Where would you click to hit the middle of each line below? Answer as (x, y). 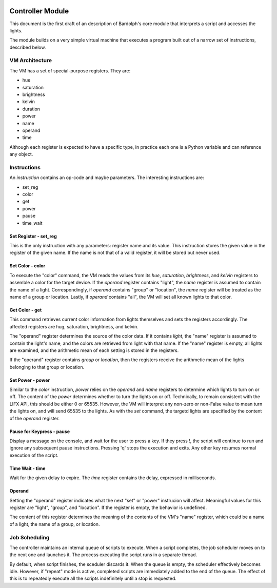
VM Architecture (31, 61)
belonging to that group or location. (47, 367)
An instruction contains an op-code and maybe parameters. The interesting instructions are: (107, 178)
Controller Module (39, 11)
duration (31, 109)
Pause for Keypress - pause (40, 432)
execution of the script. (34, 455)
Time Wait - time (27, 468)
